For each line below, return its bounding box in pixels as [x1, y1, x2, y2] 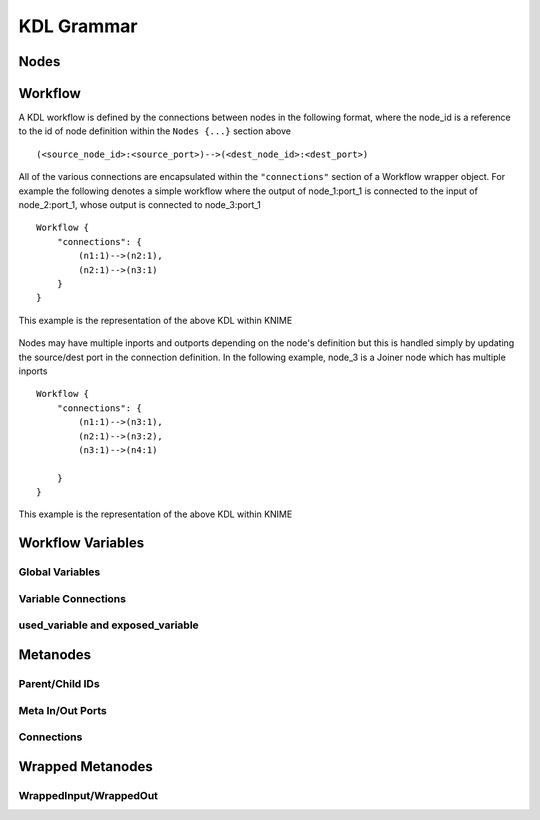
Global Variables [18, 565, 101, 579]
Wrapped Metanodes [18, 758, 154, 775]
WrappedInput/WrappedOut [18, 788, 159, 802]
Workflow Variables [18, 535, 145, 552]
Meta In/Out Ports [18, 703, 107, 717]
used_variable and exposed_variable [18, 618, 199, 632]
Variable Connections [18, 591, 127, 605]
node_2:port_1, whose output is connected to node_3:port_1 [18, 199, 262, 211]
